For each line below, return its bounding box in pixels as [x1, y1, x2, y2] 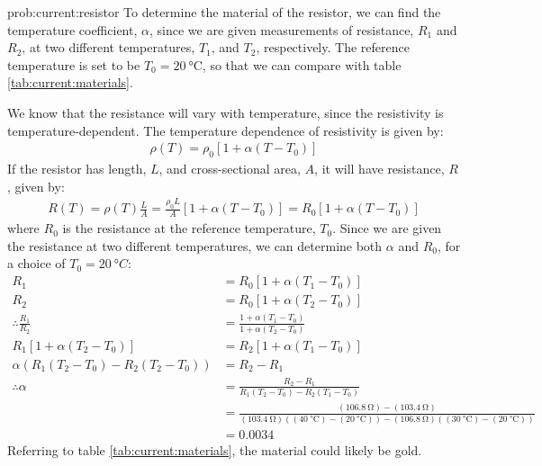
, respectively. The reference [256, 38, 410, 57]
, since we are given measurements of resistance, [149, 20, 414, 39]
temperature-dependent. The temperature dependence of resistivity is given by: [7, 121, 444, 139]
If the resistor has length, [7, 158, 147, 177]
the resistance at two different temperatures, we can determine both [7, 236, 383, 255]
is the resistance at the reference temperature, [62, 219, 316, 237]
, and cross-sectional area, [158, 158, 301, 177]
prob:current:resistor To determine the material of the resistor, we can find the [7, 3, 441, 21]
